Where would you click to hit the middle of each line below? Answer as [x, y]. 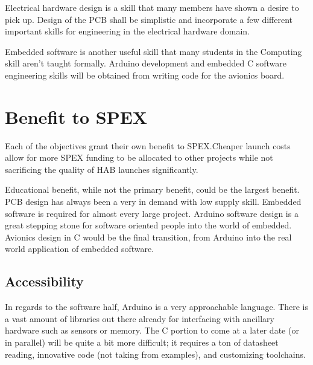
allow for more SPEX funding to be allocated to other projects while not [139, 157]
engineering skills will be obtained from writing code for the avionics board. [145, 75]
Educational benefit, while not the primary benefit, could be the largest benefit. [152, 189]
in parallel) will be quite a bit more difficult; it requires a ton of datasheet [142, 342]
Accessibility [44, 281]
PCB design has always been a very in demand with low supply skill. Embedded [153, 202]
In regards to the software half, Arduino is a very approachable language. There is [157, 307]
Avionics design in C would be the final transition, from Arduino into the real [148, 237]
